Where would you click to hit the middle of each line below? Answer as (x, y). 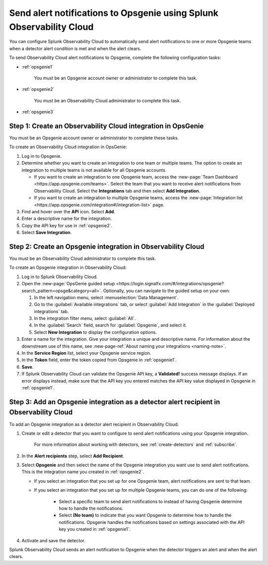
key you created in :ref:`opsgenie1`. (95, 529)
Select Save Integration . (47, 233)
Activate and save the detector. (53, 540)
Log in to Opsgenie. (42, 156)
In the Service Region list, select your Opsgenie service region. (86, 353)
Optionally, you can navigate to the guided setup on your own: (167, 291)
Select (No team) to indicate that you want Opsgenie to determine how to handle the (145, 515)
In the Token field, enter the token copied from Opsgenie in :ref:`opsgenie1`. (99, 360)
